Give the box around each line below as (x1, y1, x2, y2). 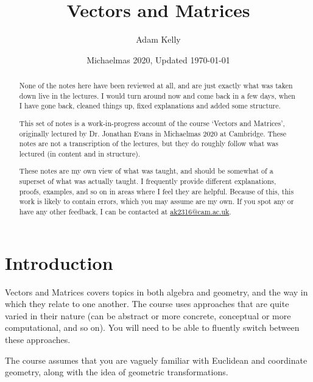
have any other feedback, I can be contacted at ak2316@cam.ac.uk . (19, 207, 231, 217)
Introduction (5, 250, 113, 275)
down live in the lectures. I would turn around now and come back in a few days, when (19, 90, 295, 101)
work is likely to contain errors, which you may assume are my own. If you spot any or (19, 196, 294, 207)
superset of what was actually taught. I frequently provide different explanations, (19, 176, 276, 186)
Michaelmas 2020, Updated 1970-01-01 (86, 53, 230, 66)
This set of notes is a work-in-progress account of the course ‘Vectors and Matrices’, (19, 118, 285, 128)
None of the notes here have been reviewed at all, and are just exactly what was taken (19, 80, 293, 91)
